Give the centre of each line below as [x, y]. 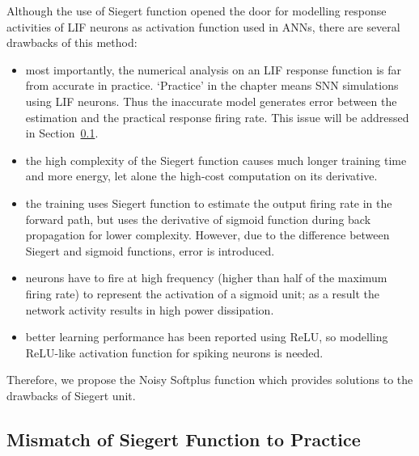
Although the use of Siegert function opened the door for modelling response [197, 11]
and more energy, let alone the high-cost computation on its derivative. [201, 176]
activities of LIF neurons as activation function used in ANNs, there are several [203, 26]
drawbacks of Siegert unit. [71, 395]
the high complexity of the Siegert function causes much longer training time [216, 160]
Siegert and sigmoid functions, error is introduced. [150, 250]
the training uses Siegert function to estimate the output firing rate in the [209, 203]
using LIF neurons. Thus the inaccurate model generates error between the [211, 101]
